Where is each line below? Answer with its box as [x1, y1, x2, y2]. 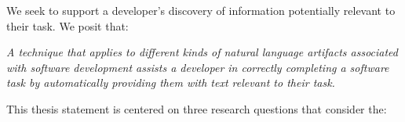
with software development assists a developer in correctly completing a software [6, 59, 389, 75]
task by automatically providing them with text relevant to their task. [6, 74, 335, 91]
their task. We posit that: [6, 17, 129, 34]
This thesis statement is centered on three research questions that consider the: [6, 100, 387, 117]
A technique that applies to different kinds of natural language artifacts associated [6, 44, 399, 60]
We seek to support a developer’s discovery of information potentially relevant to [6, 2, 396, 18]
